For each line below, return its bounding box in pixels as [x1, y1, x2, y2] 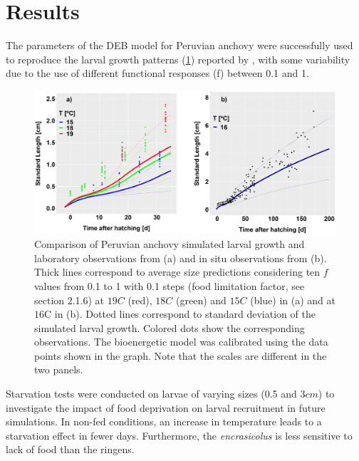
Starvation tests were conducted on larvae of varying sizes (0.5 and [6, 386, 297, 401]
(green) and [176, 292, 227, 307]
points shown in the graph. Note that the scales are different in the [34, 348, 327, 363]
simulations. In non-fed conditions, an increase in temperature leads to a [6, 414, 322, 429]
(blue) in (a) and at [250, 292, 336, 307]
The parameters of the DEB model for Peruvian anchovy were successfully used [6, 38, 353, 53]
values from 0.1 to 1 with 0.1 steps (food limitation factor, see [34, 278, 305, 293]
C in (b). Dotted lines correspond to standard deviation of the [44, 306, 316, 321]
